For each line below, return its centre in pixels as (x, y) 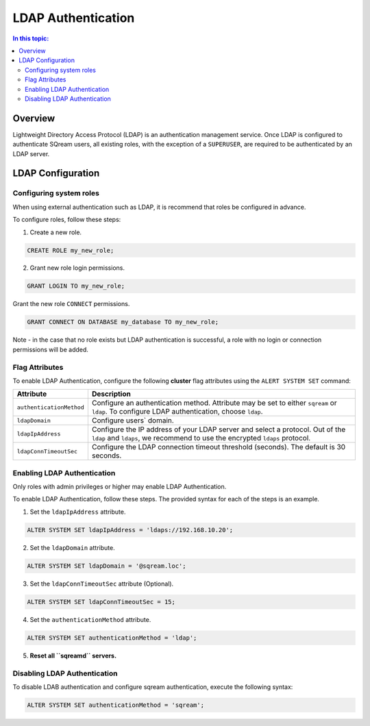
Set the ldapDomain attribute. (73, 547)
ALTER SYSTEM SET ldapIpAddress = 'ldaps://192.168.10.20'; (130, 530)
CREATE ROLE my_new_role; (71, 250)
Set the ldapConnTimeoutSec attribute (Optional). (102, 584)
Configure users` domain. (133, 421)
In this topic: (31, 38)
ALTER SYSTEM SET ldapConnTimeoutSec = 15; (101, 602)
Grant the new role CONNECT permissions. (71, 304)
